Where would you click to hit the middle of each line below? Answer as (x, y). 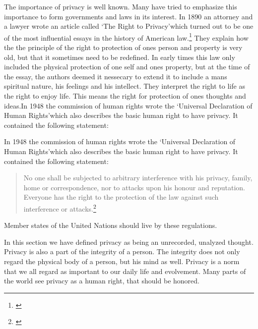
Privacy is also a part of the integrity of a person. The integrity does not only (122, 251)
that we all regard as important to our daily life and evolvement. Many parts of (125, 271)
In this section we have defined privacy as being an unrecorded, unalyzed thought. (129, 242)
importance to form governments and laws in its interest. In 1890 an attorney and (129, 16)
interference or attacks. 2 (60, 208)
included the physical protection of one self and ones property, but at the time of (127, 67)
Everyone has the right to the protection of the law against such (121, 197)
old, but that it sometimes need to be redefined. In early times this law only (120, 57)
